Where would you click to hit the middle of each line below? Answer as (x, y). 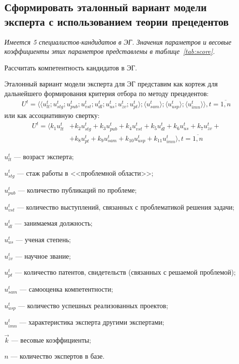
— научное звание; (43, 256)
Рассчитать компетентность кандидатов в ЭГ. (71, 67)
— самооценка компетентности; (66, 289)
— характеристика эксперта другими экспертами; (92, 322)
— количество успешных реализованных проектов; (93, 305)
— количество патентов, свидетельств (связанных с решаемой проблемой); (125, 272)
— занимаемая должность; (54, 223)
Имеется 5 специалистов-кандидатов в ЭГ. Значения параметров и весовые (118, 41)
